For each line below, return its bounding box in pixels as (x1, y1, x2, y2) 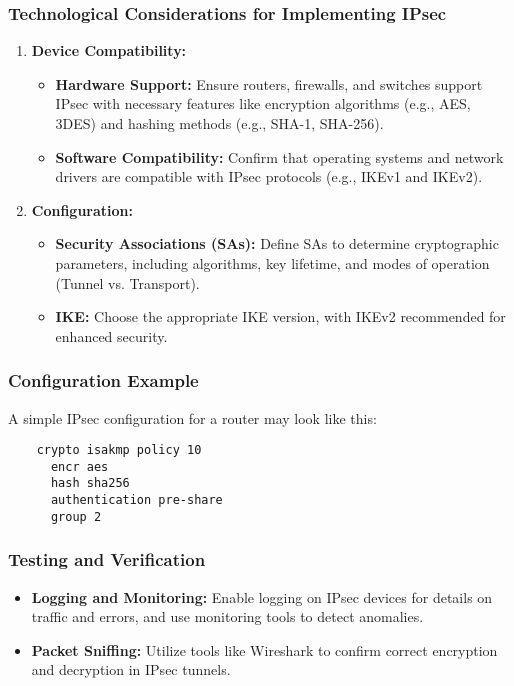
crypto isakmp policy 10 (36, 443, 202, 458)
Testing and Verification (8, 547, 206, 572)
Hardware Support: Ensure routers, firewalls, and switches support (55, 73, 483, 94)
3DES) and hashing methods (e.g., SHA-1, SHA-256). (55, 113, 384, 133)
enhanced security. (55, 325, 168, 346)
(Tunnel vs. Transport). (55, 272, 200, 293)
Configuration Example (8, 368, 199, 393)
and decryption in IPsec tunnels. (31, 659, 231, 680)
